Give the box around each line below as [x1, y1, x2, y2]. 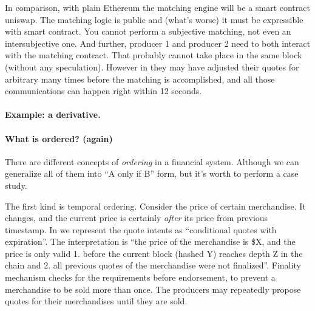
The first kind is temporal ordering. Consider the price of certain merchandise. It [5, 199, 306, 212]
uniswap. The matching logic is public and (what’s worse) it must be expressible [5, 13, 303, 26]
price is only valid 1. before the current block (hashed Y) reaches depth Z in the [5, 247, 303, 259]
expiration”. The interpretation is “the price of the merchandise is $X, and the [5, 235, 296, 248]
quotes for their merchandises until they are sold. [5, 295, 188, 307]
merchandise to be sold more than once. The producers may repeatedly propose [5, 282, 301, 295]
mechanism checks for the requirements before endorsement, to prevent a [5, 271, 276, 284]
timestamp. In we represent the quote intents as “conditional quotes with [5, 223, 277, 236]
